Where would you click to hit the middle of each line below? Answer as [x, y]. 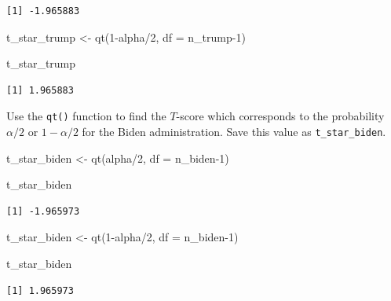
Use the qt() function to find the [86, 116]
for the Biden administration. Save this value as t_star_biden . [234, 132]
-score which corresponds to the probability [280, 116]
